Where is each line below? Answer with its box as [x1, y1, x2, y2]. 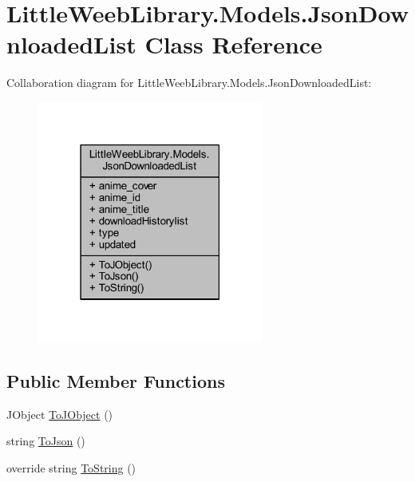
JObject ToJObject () [6, 405, 113, 422]
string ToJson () [6, 433, 85, 449]
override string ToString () [6, 459, 136, 476]
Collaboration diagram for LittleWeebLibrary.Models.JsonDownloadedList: [6, 74, 372, 91]
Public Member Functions [6, 368, 225, 393]
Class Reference [144, 28, 322, 61]
